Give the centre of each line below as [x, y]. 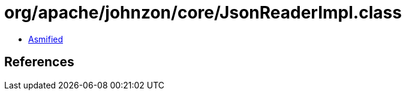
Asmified [46, 39]
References [39, 62]
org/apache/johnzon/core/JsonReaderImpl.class [203, 13]
